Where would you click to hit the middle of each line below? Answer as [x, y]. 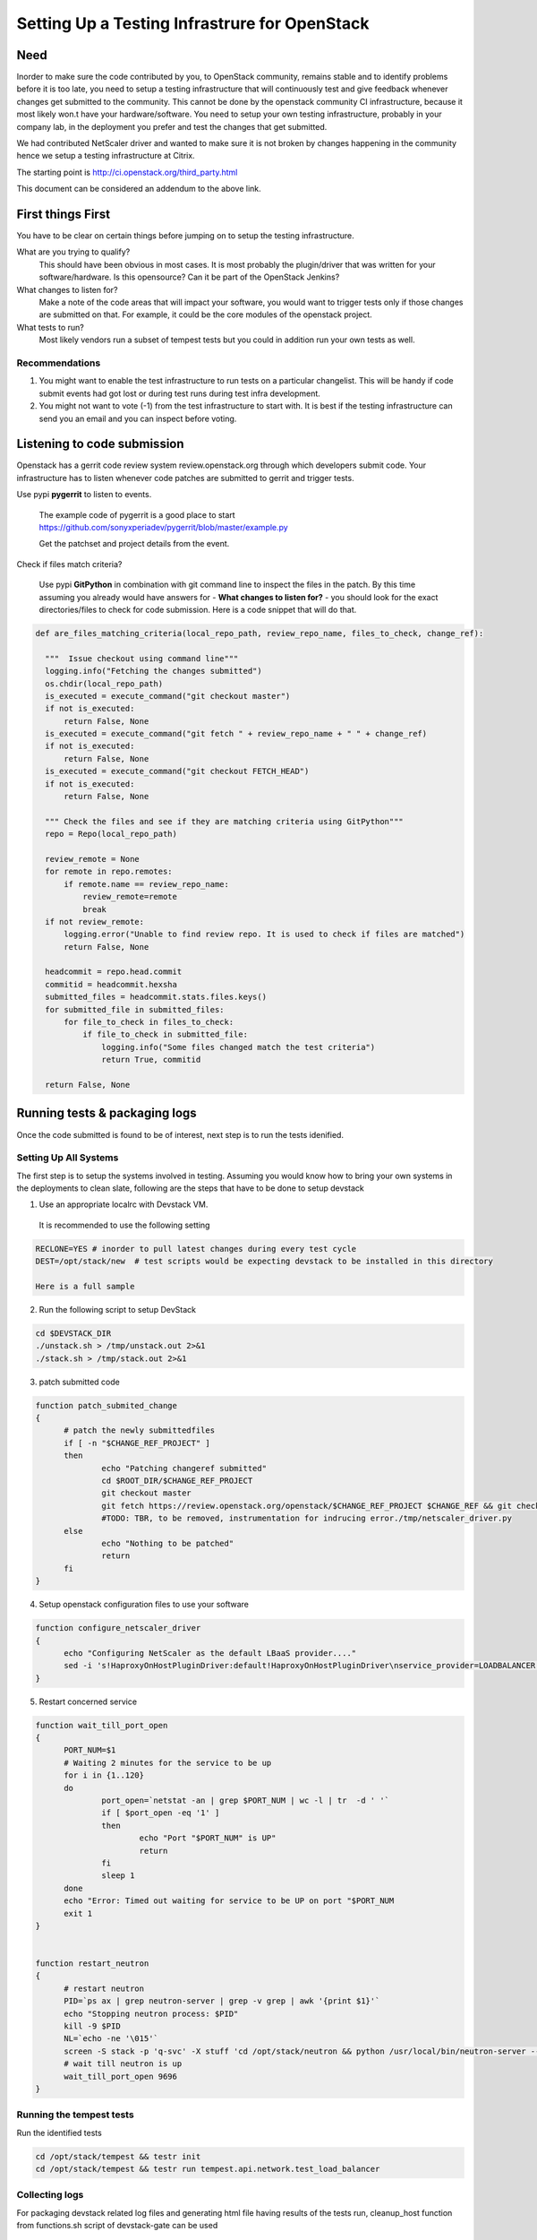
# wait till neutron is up [123, 2064]
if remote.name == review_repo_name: [147, 884]
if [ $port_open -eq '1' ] [161, 1813]
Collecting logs [50, 2195]
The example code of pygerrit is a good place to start [137, 514]
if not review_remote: [95, 922]
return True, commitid [151, 1060]
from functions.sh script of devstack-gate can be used [117, 2226]
